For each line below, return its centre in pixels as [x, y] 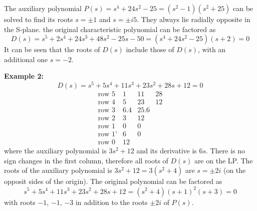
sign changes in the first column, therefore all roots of [86, 160]
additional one [26, 59]
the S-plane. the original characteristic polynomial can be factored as [110, 29]
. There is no [225, 151]
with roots [20, 202]
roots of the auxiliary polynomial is [58, 170]
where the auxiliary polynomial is [55, 151]
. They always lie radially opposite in [194, 19]
